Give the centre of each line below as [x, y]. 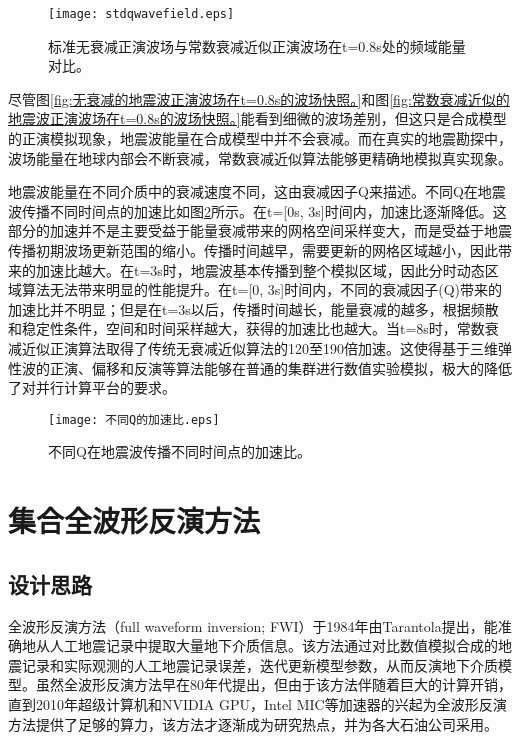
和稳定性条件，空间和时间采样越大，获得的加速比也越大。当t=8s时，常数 [246, 328]
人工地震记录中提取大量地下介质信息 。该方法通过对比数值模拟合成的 [273, 645]
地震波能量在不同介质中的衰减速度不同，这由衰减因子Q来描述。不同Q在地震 [257, 191]
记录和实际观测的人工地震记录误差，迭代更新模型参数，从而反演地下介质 [259, 664]
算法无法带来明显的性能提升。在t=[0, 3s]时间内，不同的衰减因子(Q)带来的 [261, 289]
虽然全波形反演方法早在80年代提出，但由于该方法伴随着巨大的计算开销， [273, 684]
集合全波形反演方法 [134, 520]
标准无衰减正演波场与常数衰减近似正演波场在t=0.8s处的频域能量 [257, 45]
